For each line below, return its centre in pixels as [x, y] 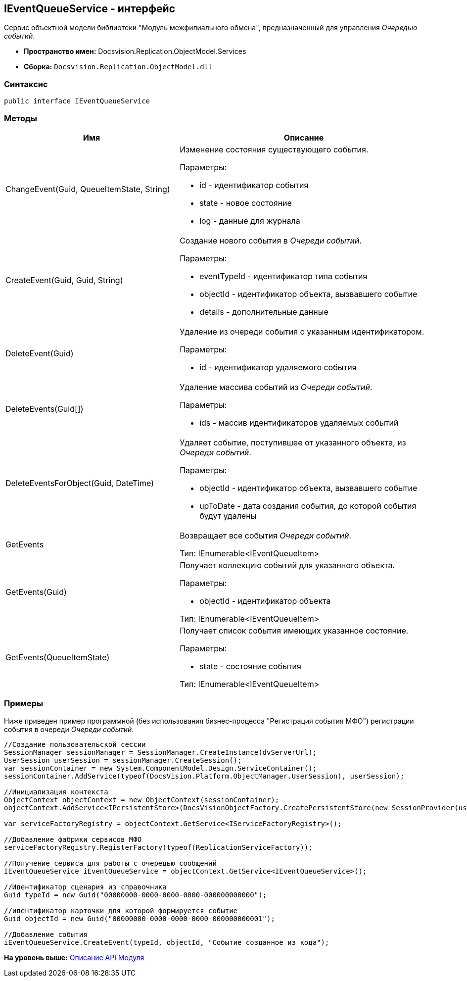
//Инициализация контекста [56, 792]
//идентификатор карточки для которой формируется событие [121, 910]
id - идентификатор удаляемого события [278, 367]
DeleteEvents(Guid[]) [45, 409]
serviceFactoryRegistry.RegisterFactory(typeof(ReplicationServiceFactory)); [158, 847]
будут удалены [228, 515]
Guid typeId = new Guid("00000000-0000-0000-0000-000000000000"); [136, 895]
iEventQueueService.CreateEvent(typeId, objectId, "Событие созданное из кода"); [167, 942]
